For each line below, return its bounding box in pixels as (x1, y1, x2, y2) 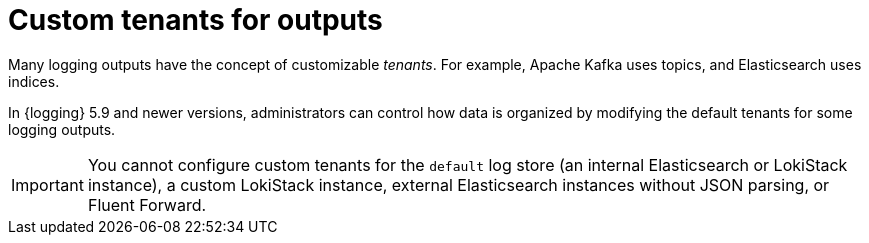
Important (11, 174, 84, 195)
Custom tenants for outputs (8, 3, 383, 37)
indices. (8, 72, 60, 90)
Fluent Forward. (87, 194, 207, 215)
